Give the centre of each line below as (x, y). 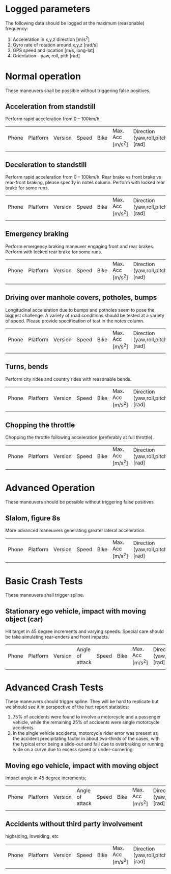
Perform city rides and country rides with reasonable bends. (68, 379)
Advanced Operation (50, 488)
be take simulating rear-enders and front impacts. (57, 637)
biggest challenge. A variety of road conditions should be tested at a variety (85, 315)
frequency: (17, 28)
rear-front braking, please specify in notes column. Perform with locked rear (85, 183)
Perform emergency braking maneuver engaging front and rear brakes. (80, 246)
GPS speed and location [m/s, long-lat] (53, 50)
